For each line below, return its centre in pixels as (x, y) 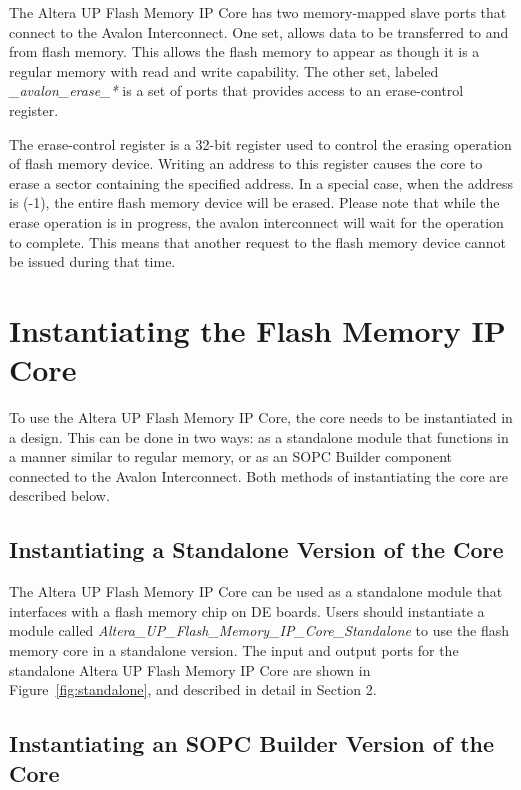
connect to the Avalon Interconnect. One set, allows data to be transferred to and (259, 31)
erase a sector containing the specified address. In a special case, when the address (261, 182)
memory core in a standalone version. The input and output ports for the (234, 649)
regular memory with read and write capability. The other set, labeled (224, 70)
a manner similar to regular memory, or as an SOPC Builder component (230, 456)
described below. (59, 495)
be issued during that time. (92, 261)
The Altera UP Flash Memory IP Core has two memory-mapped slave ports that (258, 12)
